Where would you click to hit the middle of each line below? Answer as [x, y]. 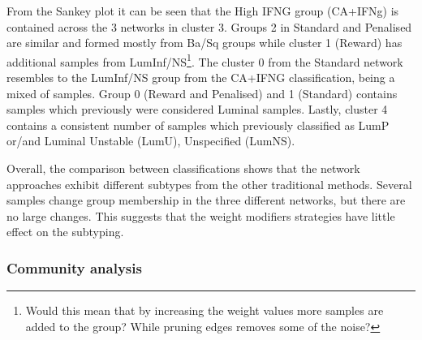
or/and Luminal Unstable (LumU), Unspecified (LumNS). [151, 141]
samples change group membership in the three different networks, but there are [206, 200]
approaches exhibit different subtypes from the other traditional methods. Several [209, 184]
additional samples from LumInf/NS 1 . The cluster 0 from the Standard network [205, 60]
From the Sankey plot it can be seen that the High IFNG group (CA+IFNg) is [203, 11]
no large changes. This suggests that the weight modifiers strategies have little [201, 215]
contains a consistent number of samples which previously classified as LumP [198, 125]
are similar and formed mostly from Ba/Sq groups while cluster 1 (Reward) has [205, 43]
